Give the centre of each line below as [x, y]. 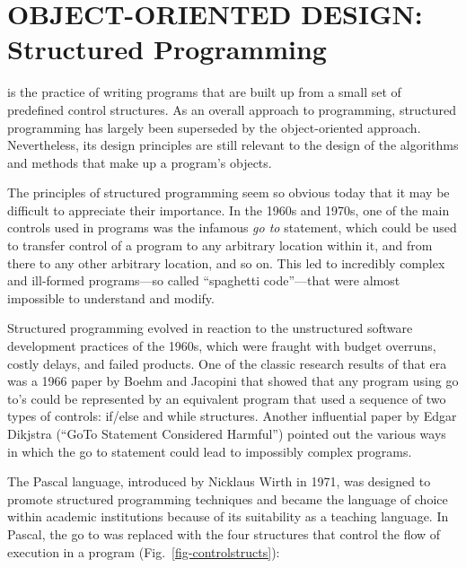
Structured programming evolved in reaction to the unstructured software [210, 328]
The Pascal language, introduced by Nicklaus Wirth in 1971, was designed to [219, 481]
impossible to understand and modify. [111, 297]
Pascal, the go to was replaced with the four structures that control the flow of [224, 533]
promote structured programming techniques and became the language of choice [228, 498]
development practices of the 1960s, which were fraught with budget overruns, [222, 346]
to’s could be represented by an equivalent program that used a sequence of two [227, 398]
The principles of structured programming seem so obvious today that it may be [229, 192]
